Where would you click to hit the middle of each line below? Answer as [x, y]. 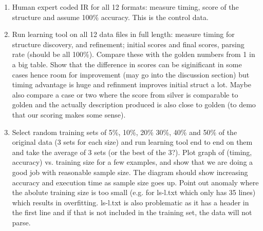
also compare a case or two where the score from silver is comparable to [125, 94]
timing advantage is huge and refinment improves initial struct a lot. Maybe [131, 84]
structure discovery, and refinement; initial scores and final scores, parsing [128, 44]
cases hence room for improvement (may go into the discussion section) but [131, 74]
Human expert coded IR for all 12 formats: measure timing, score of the [125, 7]
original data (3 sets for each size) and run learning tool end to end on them [132, 142]
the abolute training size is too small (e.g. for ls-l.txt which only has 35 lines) [134, 192]
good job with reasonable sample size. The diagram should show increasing [130, 172]
